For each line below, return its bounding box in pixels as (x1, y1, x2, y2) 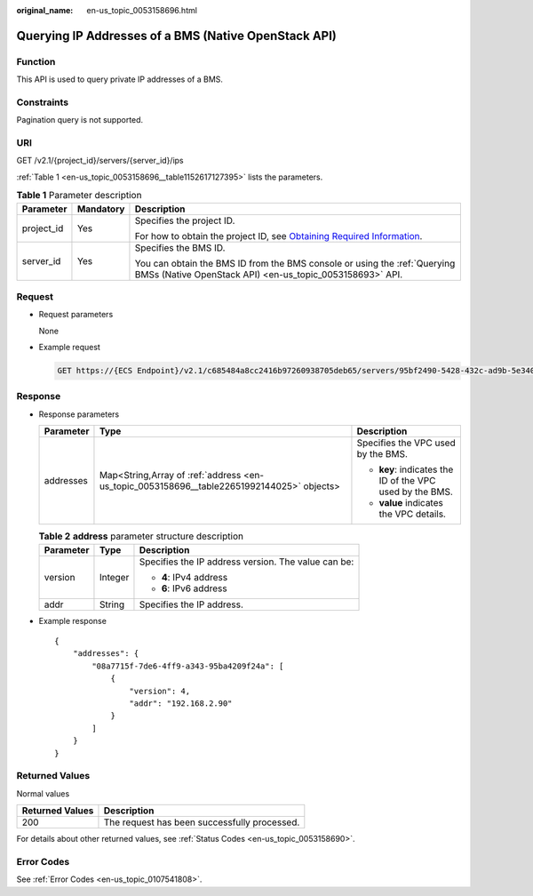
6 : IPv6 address (161, 582, 227, 595)
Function (16, 55, 56, 68)
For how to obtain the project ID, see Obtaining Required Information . (134, 229, 423, 242)
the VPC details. (378, 508, 446, 520)
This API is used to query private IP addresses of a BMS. (16, 74, 224, 84)
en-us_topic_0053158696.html (86, 5, 197, 15)
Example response (38, 615, 107, 626)
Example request (38, 342, 101, 353)
